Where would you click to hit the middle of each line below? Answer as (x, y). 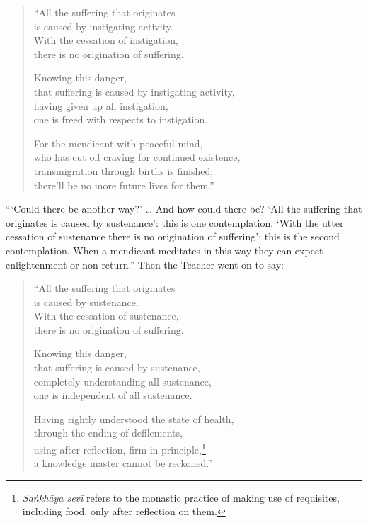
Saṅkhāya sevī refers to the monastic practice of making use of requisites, (181, 497)
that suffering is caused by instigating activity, (134, 91)
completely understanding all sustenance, (122, 381)
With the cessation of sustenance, (106, 316)
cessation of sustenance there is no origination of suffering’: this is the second (173, 236)
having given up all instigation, (101, 105)
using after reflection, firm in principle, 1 (120, 448)
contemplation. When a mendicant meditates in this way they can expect (165, 250)
